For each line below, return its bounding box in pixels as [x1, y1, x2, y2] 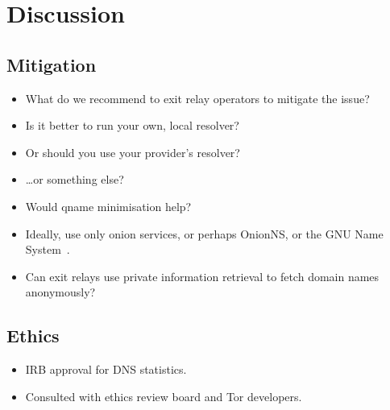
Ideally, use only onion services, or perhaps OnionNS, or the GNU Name [25, 225, 384, 242]
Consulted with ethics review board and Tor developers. [25, 387, 302, 404]
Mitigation [6, 52, 97, 77]
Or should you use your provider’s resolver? [25, 143, 240, 160]
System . [25, 241, 70, 258]
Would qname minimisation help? [25, 197, 192, 214]
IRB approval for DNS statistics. [25, 361, 187, 378]
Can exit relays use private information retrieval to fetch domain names [25, 267, 380, 284]
